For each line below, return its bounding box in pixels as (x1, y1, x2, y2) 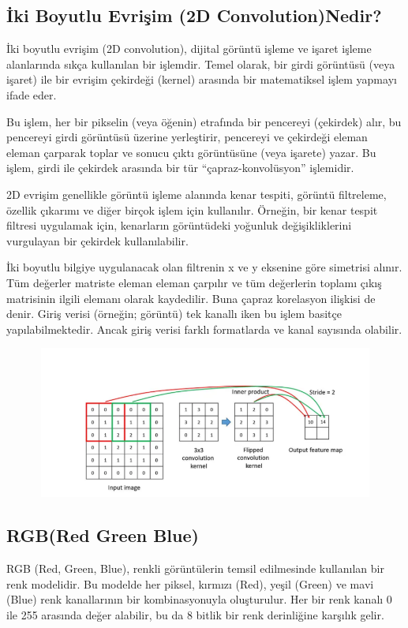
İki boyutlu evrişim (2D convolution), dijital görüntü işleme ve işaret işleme (6, 40, 372, 57)
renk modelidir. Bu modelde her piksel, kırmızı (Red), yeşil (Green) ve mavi (6, 575, 374, 592)
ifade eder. (6, 86, 57, 103)
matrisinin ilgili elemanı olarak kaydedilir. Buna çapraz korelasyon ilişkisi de (6, 290, 376, 306)
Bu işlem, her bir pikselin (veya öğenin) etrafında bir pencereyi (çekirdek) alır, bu (6, 113, 402, 129)
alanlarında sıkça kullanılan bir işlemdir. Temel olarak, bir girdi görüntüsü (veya (6, 55, 395, 72)
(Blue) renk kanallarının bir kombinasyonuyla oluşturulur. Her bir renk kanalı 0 (6, 591, 392, 607)
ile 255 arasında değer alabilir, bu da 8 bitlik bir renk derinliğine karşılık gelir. (6, 606, 384, 622)
